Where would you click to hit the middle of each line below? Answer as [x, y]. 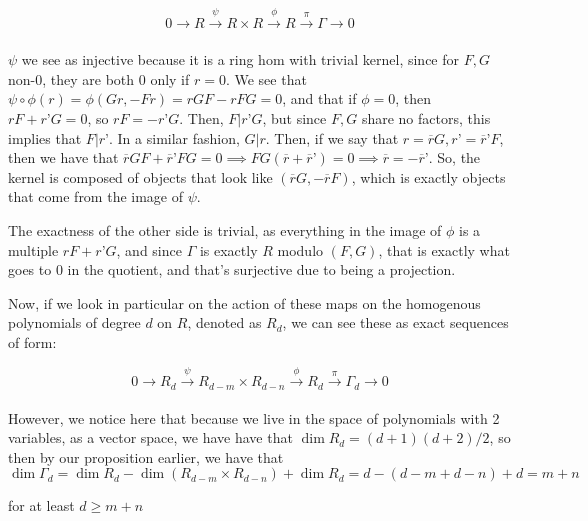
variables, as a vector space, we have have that [150, 437]
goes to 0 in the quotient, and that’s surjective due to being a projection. [232, 269]
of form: [32, 341]
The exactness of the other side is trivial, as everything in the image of [225, 229]
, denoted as [224, 322]
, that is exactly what [444, 249]
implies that [45, 137]
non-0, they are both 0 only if [99, 78]
